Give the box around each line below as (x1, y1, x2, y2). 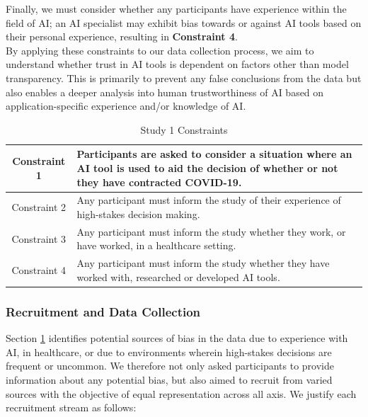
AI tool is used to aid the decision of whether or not (76, 160, 338, 175)
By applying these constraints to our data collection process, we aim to (6, 42, 314, 57)
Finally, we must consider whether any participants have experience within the (6, 1, 347, 16)
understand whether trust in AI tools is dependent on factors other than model (6, 57, 349, 72)
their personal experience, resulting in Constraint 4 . (6, 29, 238, 44)
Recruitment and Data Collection (6, 302, 201, 320)
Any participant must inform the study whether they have (76, 256, 330, 270)
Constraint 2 (11, 200, 67, 215)
